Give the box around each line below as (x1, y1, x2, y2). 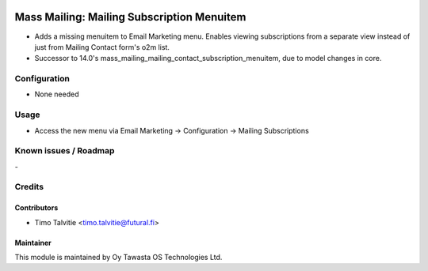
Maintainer (14, 238, 52, 247)
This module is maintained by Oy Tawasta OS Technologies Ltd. (14, 253, 223, 262)
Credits (14, 182, 44, 193)
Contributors (14, 203, 59, 213)
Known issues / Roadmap (14, 145, 115, 156)
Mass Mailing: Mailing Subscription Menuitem (14, 10, 246, 24)
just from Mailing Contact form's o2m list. (34, 42, 170, 51)
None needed (34, 89, 79, 99)
